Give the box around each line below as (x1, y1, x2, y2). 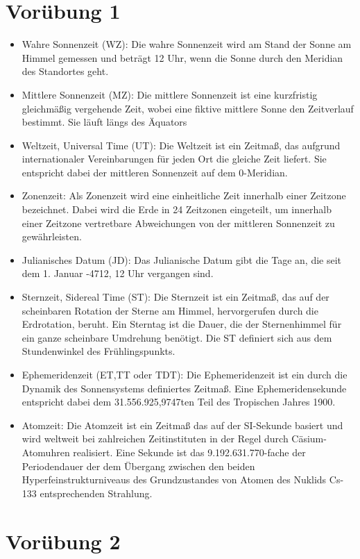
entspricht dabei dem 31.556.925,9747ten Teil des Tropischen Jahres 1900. (22, 394, 336, 409)
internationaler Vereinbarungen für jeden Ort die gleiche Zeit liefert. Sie (22, 151, 327, 166)
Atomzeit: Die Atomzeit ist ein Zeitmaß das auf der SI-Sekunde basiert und (22, 417, 343, 432)
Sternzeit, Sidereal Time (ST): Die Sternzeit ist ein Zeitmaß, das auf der (22, 290, 329, 304)
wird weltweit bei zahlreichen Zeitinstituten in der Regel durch (22, 431, 289, 446)
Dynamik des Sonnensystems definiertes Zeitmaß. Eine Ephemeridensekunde (22, 381, 347, 395)
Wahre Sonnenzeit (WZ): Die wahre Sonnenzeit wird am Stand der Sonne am (22, 37, 352, 51)
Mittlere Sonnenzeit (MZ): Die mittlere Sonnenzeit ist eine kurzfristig (22, 87, 318, 101)
